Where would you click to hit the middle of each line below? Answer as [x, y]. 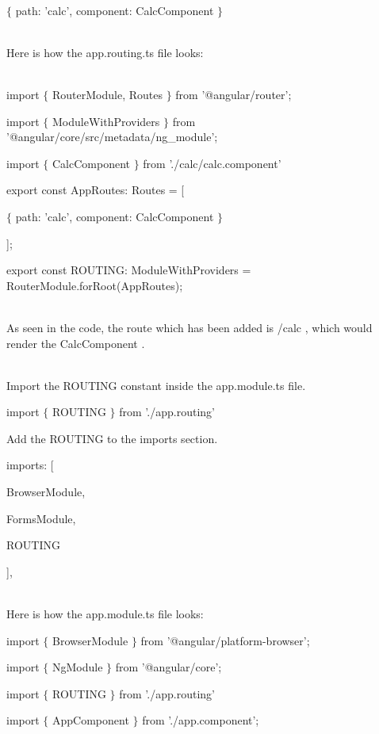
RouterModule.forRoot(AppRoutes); [95, 285]
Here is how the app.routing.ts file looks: [105, 52]
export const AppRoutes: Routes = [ [96, 190]
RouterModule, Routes [107, 94]
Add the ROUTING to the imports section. [112, 438]
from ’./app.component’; [201, 720]
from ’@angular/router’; [234, 94]
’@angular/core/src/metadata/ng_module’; [112, 137]
